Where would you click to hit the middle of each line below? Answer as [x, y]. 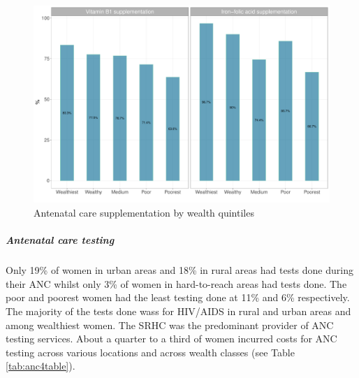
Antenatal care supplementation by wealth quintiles [144, 212]
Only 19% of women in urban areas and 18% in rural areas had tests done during [179, 270]
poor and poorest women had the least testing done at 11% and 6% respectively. [178, 297]
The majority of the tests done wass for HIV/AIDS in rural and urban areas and [178, 311]
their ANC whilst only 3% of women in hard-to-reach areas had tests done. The [176, 283]
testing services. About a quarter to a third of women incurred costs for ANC [171, 339]
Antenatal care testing [60, 240]
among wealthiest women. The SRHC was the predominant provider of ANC [170, 325]
